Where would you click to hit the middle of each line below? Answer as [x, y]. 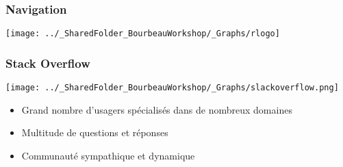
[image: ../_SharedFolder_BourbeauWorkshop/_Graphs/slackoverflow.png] [172, 88]
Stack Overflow [48, 63]
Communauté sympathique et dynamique [108, 155]
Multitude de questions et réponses [95, 132]
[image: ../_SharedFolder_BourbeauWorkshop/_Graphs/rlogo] [143, 34]
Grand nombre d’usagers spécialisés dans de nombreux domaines [157, 109]
